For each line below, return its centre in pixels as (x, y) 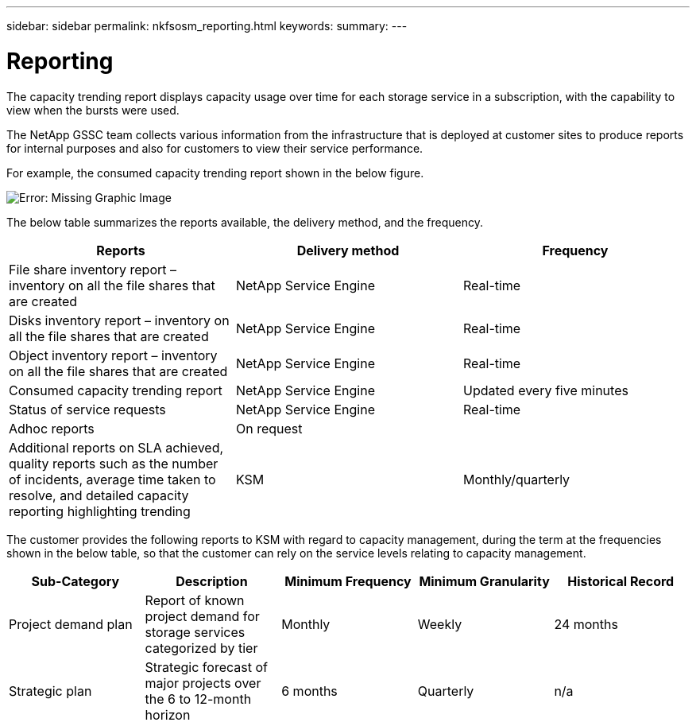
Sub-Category (75, 581)
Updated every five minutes (545, 390)
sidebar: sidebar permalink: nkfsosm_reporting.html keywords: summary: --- (207, 26)
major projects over (203, 683)
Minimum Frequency (348, 581)
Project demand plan (71, 624)
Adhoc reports (52, 428)
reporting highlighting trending (100, 511)
